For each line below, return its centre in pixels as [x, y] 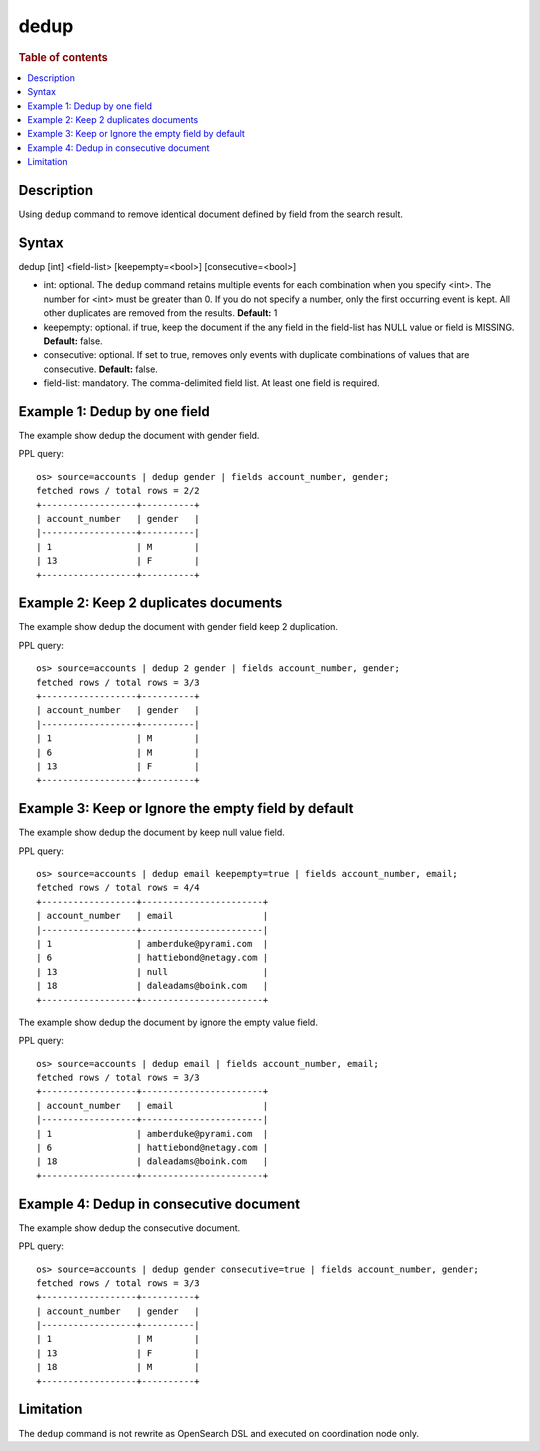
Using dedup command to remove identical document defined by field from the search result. [211, 214]
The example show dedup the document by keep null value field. [151, 832]
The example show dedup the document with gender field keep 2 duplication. [178, 627]
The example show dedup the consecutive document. [129, 1227]
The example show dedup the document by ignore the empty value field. [168, 1022]
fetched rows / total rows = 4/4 [118, 888]
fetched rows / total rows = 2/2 [118, 491]
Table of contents [63, 57]
